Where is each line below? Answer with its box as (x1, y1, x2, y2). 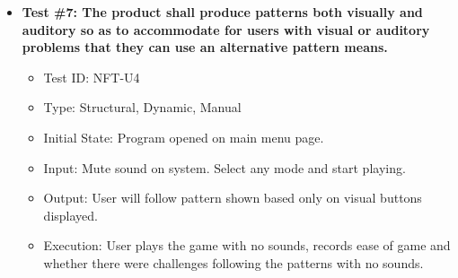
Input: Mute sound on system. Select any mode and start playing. (43, 158, 406, 177)
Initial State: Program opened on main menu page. (43, 127, 324, 146)
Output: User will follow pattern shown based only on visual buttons (43, 188, 422, 207)
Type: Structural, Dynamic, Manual (43, 98, 242, 117)
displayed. (43, 205, 98, 224)
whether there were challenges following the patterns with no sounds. (43, 253, 424, 272)
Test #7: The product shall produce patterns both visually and (22, 3, 423, 21)
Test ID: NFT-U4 (43, 67, 140, 86)
